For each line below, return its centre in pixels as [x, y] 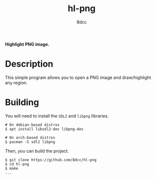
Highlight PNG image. [27, 44]
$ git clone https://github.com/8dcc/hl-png [51, 160]
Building [22, 102]
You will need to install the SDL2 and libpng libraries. [57, 116]
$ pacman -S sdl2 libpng [30, 142]
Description [29, 64]
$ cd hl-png [17, 164]
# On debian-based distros [32, 125]
